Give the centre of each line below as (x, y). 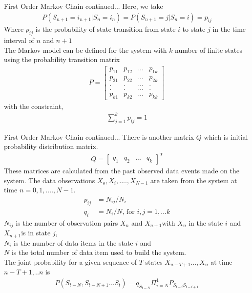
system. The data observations (50, 180)
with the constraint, (34, 106)
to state (194, 29)
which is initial (226, 136)
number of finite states (209, 50)
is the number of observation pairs (67, 222)
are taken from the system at (194, 180)
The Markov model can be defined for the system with (85, 50)
